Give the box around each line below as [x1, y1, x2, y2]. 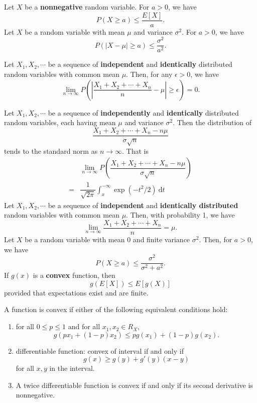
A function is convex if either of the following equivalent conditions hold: [4, 304, 228, 315]
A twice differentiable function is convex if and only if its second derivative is [16, 379, 253, 390]
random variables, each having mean [4, 117, 116, 128]
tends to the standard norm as [4, 145, 98, 156]
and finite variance [133, 234, 190, 244]
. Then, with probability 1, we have [126, 210, 235, 220]
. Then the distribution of [173, 117, 252, 128]
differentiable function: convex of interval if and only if [16, 345, 184, 356]
